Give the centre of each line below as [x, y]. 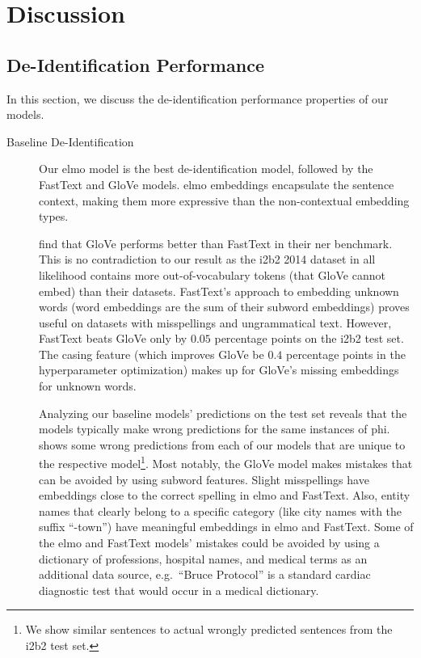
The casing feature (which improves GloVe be [152, 354]
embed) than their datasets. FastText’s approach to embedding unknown [219, 291]
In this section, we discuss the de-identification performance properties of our [198, 98]
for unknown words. [88, 386]
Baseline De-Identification [70, 141]
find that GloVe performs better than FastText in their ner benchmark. [216, 243]
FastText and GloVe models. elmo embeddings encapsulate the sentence [217, 184]
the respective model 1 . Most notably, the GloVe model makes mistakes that [226, 462]
